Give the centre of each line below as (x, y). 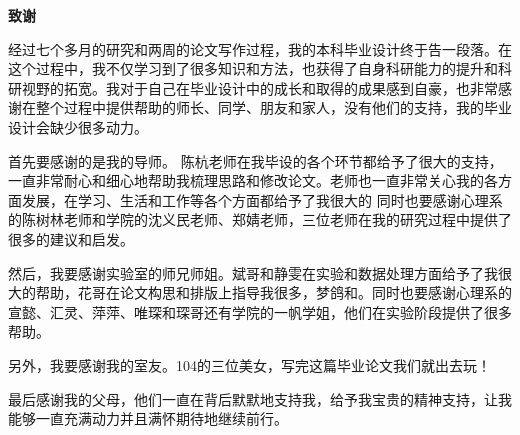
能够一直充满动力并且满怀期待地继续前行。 (148, 418)
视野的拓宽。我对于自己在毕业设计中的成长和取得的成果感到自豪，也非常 (259, 87)
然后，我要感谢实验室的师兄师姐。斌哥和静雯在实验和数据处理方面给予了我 (253, 272)
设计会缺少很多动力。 (78, 126)
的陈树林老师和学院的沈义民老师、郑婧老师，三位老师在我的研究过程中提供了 (260, 219)
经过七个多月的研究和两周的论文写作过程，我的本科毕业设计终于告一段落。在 (260, 48)
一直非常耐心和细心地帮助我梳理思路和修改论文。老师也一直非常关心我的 (246, 180)
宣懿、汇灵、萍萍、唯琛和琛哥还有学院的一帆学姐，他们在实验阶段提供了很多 (260, 311)
